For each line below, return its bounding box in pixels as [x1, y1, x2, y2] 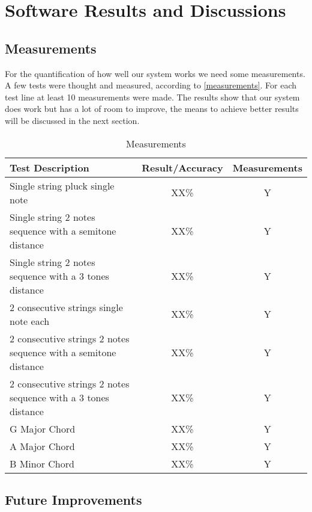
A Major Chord [10, 439, 75, 453]
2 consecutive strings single [10, 300, 123, 314]
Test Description [10, 160, 89, 174]
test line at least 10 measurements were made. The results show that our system [5, 90, 300, 103]
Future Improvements [5, 490, 142, 508]
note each [10, 313, 50, 328]
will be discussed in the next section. [5, 114, 140, 126]
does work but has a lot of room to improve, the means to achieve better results [5, 102, 299, 115]
